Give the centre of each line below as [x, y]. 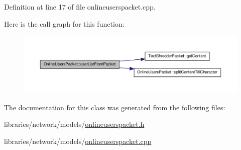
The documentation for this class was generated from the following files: [115, 107]
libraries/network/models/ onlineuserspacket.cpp [78, 141]
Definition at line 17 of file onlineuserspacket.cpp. [80, 7]
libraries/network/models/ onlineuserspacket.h [74, 124]
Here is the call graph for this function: [64, 23]
